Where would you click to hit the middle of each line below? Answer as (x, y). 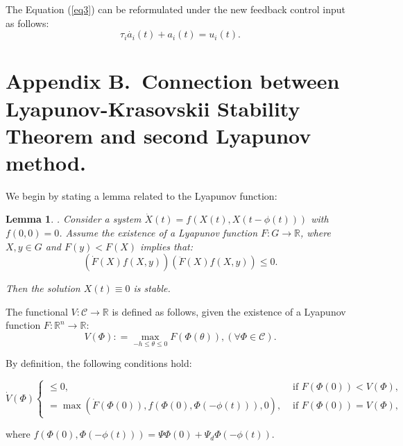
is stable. (152, 288)
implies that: (166, 246)
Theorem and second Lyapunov (158, 135)
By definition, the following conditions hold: (99, 363)
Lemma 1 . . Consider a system (74, 219)
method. (46, 162)
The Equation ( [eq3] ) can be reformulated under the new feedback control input (176, 9)
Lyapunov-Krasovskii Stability (153, 108)
